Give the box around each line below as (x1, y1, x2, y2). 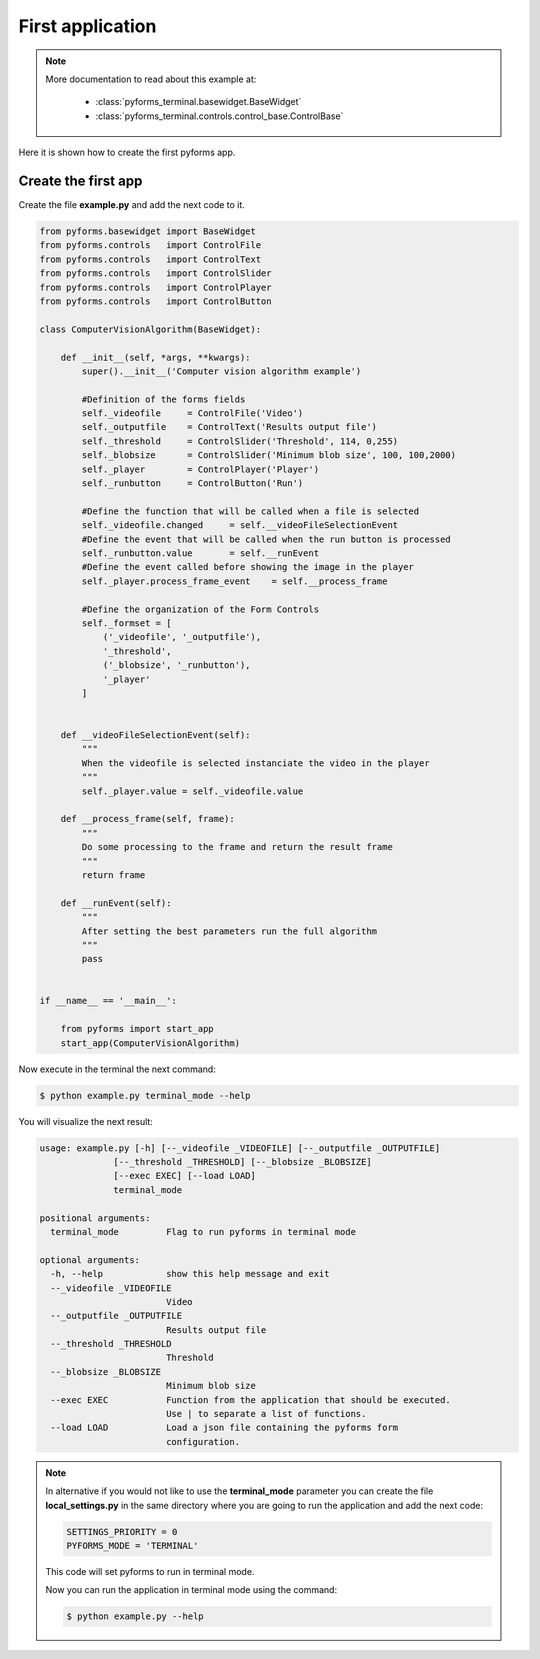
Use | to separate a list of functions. (165, 1408, 367, 1420)
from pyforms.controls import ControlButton (39, 295, 272, 307)
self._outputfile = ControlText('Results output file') (81, 421, 378, 433)
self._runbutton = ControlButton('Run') (81, 478, 304, 489)
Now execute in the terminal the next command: (18, 1063, 217, 1075)
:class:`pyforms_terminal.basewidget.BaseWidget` (95, 96, 302, 108)
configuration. (165, 1436, 240, 1447)
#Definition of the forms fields (81, 393, 246, 405)
